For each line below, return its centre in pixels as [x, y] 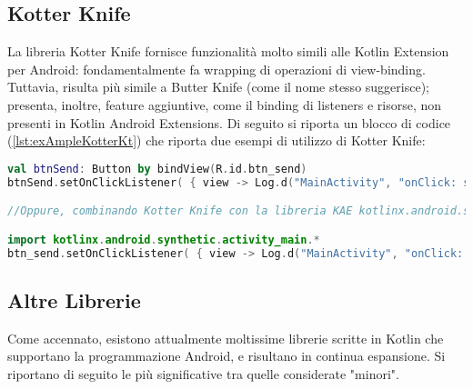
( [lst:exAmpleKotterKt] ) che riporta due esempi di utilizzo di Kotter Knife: [216, 140]
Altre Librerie [74, 299]
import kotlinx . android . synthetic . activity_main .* [164, 239]
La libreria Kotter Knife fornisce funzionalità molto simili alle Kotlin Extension [228, 51]
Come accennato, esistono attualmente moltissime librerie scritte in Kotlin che [226, 338]
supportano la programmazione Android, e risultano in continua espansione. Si [226, 356]
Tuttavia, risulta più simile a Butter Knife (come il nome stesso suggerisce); [218, 87]
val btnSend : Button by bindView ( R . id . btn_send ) [157, 169]
